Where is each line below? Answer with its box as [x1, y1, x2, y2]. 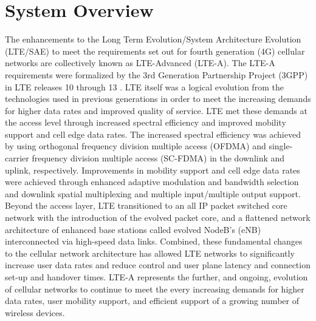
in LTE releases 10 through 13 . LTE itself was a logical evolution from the [5, 80, 284, 93]
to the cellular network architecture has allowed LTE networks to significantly [5, 246, 295, 259]
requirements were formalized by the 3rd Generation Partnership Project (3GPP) [5, 68, 308, 81]
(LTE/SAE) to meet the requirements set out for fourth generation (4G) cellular [5, 44, 305, 57]
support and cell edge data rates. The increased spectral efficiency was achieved [5, 127, 301, 140]
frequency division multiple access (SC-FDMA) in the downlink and [32, 152, 285, 164]
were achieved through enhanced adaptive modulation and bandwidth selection [5, 175, 299, 188]
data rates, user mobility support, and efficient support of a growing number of [5, 294, 299, 307]
